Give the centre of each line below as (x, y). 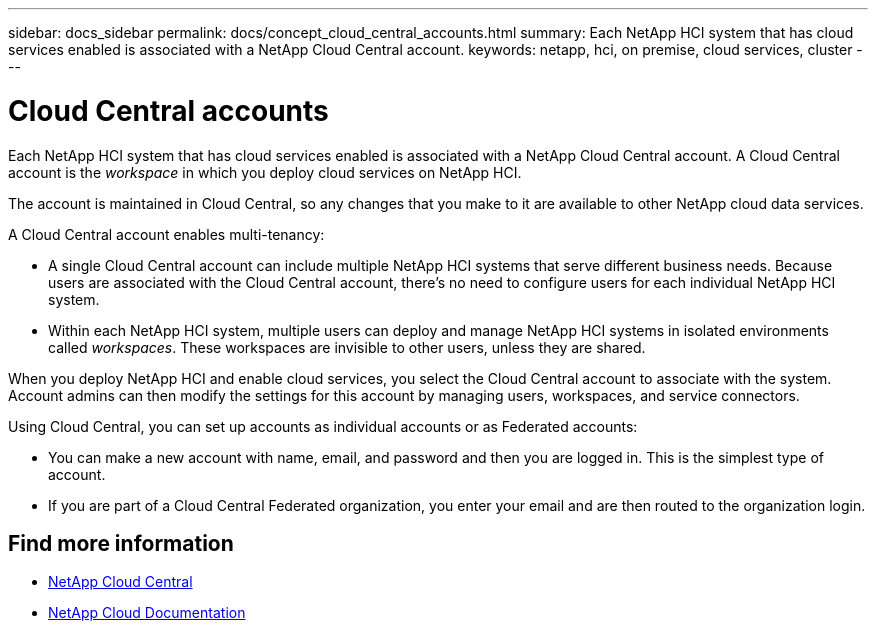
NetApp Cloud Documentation (147, 613)
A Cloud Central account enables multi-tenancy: (166, 234)
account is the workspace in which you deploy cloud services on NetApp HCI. (265, 172)
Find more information (121, 543)
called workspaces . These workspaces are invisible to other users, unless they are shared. (347, 347)
